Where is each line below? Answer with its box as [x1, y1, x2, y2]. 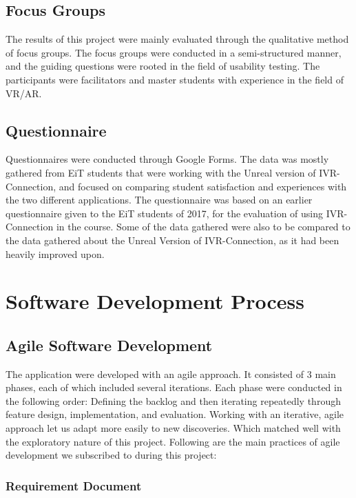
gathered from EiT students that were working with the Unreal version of [6, 165, 316, 179]
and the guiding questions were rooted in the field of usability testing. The [6, 59, 320, 73]
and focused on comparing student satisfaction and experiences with [59, 179, 347, 193]
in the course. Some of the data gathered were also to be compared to [56, 219, 350, 234]
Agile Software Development [6, 334, 213, 355]
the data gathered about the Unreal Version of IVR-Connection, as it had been [6, 232, 339, 247]
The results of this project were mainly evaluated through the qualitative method [6, 32, 349, 46]
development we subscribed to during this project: [6, 448, 217, 462]
